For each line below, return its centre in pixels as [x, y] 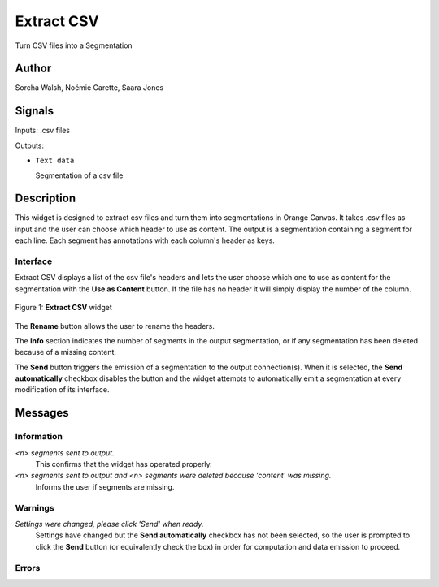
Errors [28, 568]
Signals [35, 111]
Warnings [35, 507]
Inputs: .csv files [43, 131]
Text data [55, 161]
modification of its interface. [62, 390]
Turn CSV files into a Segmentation [74, 45]
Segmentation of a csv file [79, 175]
